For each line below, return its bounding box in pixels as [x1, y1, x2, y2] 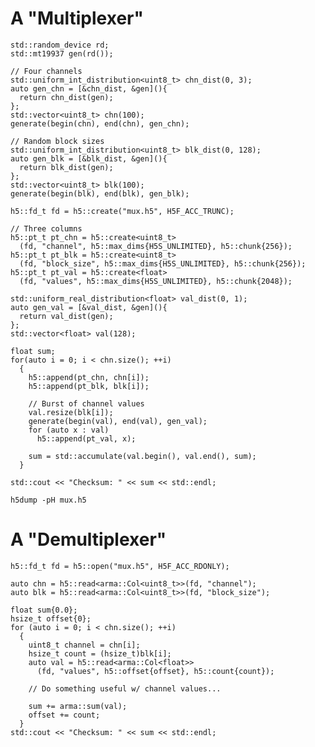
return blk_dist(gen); [19, 162, 114, 172]
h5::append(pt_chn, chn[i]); [28, 372, 150, 382]
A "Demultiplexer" [10, 528, 167, 551]
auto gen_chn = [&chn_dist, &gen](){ [10, 83, 168, 94]
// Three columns [10, 223, 83, 234]
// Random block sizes [10, 136, 105, 146]
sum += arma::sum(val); [28, 701, 128, 711]
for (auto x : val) [28, 425, 110, 435]
